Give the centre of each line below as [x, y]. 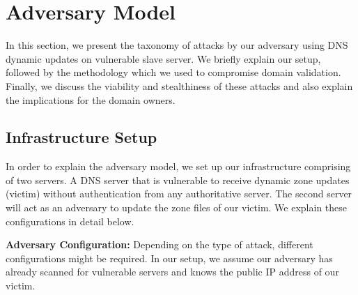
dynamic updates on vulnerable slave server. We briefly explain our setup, [163, 58]
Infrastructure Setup [81, 137]
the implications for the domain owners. [91, 99]
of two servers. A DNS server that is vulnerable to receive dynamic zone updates [178, 180]
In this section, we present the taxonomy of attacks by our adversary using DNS [177, 45]
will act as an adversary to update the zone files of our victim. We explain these [177, 207]
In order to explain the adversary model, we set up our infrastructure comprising [178, 166]
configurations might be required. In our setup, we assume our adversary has [169, 258]
